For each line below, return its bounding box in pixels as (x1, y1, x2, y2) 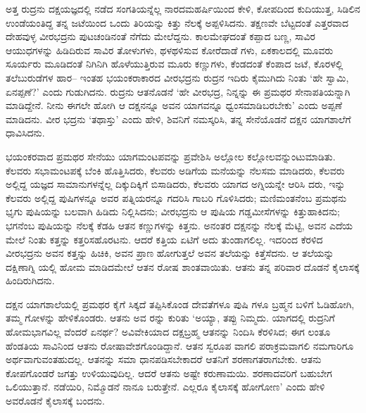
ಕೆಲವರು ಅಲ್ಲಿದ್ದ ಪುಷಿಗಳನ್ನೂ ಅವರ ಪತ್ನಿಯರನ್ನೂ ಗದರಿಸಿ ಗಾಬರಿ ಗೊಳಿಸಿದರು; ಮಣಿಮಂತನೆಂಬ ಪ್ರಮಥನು (6, 190, 347, 205)
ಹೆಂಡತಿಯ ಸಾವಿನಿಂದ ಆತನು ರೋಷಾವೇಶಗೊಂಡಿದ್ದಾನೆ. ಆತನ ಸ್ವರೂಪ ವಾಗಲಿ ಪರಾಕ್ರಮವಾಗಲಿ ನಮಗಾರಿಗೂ (6, 338, 354, 352)
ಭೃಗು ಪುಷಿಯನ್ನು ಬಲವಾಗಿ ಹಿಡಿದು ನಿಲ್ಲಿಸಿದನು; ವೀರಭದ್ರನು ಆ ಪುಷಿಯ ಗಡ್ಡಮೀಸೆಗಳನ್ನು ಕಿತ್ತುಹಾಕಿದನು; (6, 204, 341, 219)
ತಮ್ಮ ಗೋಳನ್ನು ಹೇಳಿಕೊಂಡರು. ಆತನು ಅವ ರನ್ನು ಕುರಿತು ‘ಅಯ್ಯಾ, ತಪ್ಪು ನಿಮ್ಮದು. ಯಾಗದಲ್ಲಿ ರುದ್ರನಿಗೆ (6, 310, 335, 325)
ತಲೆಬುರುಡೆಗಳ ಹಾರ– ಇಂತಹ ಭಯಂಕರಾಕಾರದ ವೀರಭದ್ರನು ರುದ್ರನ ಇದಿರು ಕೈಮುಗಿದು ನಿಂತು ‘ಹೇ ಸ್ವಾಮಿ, (6, 70, 349, 84)
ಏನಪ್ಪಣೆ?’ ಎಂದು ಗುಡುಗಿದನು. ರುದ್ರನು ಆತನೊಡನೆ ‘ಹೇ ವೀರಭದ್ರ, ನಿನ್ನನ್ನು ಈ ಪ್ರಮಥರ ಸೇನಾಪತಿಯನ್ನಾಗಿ (6, 84, 351, 99)
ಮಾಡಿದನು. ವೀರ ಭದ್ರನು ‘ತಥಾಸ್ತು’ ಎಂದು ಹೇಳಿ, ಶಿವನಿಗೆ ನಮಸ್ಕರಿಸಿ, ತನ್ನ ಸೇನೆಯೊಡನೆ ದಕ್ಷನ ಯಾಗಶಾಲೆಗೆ (6, 111, 351, 126)
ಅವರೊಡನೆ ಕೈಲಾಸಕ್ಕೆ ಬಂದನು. (6, 393, 105, 408)
